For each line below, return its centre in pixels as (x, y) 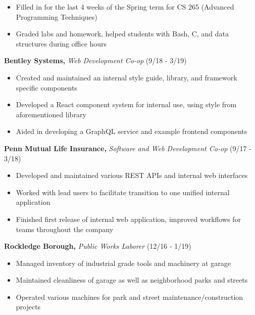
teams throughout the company (65, 229)
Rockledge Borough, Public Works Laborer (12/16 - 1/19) (98, 246)
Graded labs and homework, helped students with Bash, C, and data (122, 34)
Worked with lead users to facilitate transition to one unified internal (123, 192)
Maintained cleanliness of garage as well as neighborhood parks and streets (132, 280)
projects (28, 307)
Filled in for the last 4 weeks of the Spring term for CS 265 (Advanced (125, 7)
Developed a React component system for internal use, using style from (126, 104)
